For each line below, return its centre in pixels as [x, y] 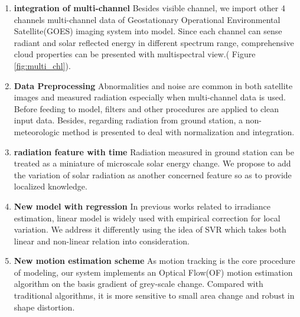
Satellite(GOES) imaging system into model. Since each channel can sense [148, 31]
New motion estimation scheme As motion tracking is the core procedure [154, 261]
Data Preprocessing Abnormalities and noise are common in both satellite [153, 85]
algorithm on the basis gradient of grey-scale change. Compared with [138, 284]
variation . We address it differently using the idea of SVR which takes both [150, 229]
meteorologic [37, 131]
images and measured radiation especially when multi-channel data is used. [150, 97]
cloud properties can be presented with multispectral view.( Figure [135, 54]
